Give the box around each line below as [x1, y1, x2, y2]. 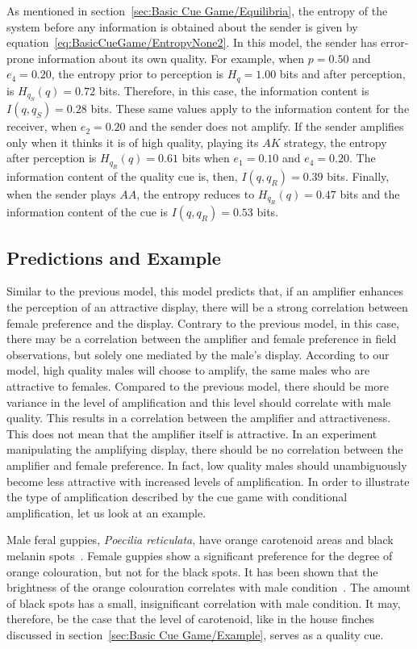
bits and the [340, 185, 400, 202]
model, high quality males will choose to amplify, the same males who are [6, 362, 370, 379]
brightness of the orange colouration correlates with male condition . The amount [6, 579, 411, 596]
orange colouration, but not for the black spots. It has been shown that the [6, 563, 378, 580]
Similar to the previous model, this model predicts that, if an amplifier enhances [6, 283, 404, 299]
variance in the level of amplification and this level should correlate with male [6, 393, 391, 410]
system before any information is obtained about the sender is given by [6, 18, 358, 35]
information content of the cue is [6, 203, 169, 220]
